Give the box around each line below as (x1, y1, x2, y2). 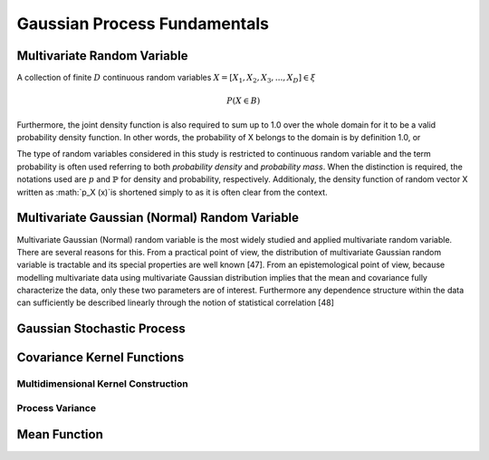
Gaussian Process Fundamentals (16, 14, 269, 34)
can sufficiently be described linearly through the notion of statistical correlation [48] (16, 297, 335, 308)
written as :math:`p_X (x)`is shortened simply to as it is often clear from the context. (16, 187, 328, 197)
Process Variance (16, 401, 97, 414)
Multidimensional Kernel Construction (16, 378, 189, 390)
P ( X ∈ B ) (226, 96, 261, 106)
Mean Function (16, 426, 103, 443)
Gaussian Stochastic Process (16, 321, 186, 337)
